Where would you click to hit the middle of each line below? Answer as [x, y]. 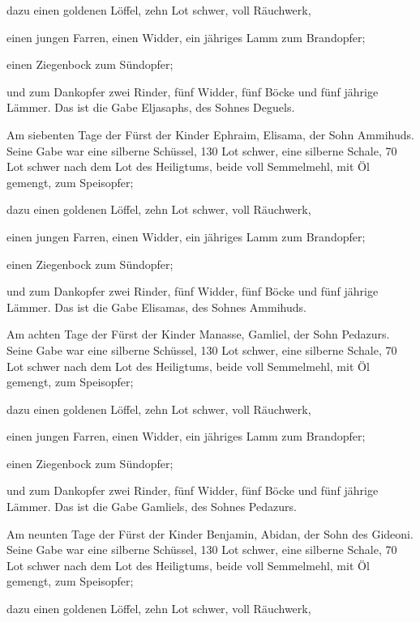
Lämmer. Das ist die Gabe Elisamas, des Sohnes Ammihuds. [156, 307]
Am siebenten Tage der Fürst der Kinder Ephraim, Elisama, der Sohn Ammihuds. [210, 134]
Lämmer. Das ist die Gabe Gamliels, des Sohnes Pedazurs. [152, 507]
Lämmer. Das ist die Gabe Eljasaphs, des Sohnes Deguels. [151, 107]
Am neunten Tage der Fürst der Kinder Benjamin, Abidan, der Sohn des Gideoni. [210, 533]
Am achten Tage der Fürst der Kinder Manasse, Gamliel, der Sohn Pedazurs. [198, 334]
